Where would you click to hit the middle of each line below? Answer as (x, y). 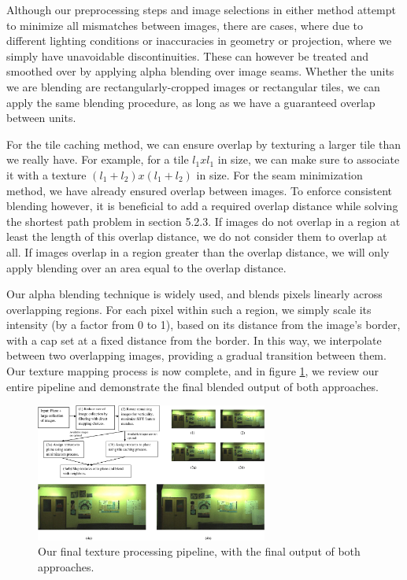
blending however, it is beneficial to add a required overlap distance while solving (202, 206)
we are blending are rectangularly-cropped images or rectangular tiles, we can (193, 86)
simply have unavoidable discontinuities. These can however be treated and (188, 55)
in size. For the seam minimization (279, 174)
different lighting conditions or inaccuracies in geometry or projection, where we (199, 41)
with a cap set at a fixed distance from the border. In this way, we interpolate (194, 340)
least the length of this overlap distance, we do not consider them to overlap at (197, 236)
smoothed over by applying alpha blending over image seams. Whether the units (200, 71)
